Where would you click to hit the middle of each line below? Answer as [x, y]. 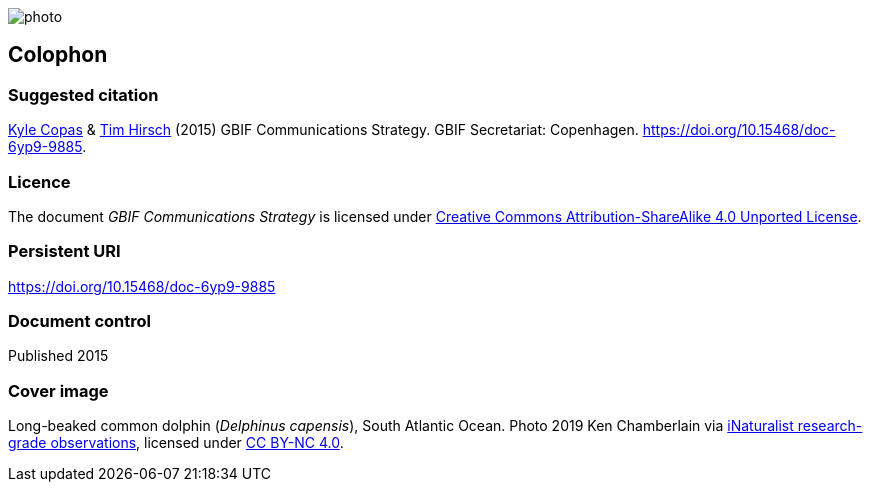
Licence [39, 181]
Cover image [58, 390]
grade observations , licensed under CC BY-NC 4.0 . [176, 443]
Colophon [58, 55]
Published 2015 [58, 356]
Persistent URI [64, 251]
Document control [79, 321]
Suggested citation [83, 94]
